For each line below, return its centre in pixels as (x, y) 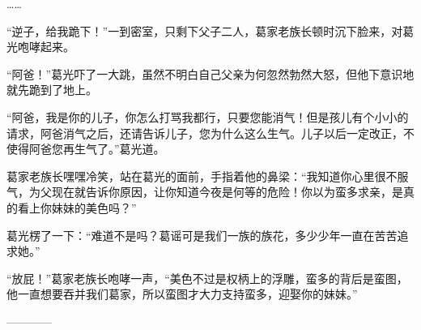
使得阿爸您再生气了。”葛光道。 (86, 149)
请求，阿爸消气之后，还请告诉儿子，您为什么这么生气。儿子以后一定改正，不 (210, 133)
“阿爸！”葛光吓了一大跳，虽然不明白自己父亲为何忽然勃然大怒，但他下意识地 (210, 73)
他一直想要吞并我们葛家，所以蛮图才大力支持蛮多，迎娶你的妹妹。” (182, 294)
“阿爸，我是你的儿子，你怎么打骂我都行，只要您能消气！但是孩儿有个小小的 (208, 116)
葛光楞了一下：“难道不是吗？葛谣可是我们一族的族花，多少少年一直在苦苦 (202, 235)
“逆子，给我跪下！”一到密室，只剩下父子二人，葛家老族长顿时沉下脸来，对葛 (210, 30)
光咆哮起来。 (40, 47)
